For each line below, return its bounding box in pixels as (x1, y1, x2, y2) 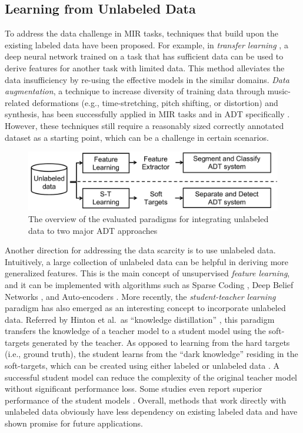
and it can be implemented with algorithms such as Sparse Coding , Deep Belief (5, 278, 294, 290)
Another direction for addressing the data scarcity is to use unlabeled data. (5, 244, 276, 256)
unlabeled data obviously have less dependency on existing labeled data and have (5, 405, 298, 418)
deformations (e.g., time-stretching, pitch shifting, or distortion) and (32, 96, 278, 108)
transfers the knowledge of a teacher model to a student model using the (5, 325, 266, 337)
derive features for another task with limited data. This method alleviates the (5, 61, 285, 74)
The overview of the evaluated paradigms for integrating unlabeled (28, 212, 269, 224)
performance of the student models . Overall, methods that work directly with (5, 394, 287, 406)
